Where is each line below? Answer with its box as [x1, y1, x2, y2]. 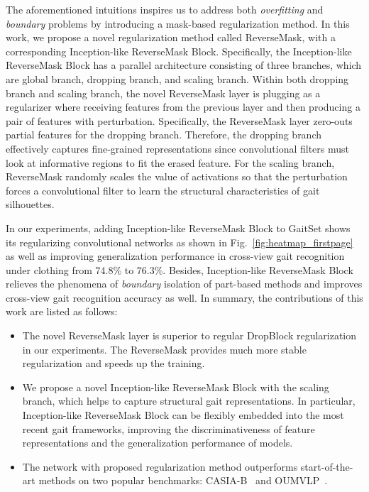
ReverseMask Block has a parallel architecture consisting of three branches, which [6, 58, 362, 72]
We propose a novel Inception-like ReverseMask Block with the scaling [22, 379, 329, 394]
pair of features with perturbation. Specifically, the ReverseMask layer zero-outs [6, 113, 353, 128]
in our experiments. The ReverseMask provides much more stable [22, 341, 307, 356]
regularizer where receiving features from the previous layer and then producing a [6, 99, 360, 114]
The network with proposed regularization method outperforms [22, 459, 298, 474]
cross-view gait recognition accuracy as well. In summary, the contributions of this [6, 290, 363, 305]
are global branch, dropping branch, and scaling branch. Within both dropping [6, 71, 349, 86]
